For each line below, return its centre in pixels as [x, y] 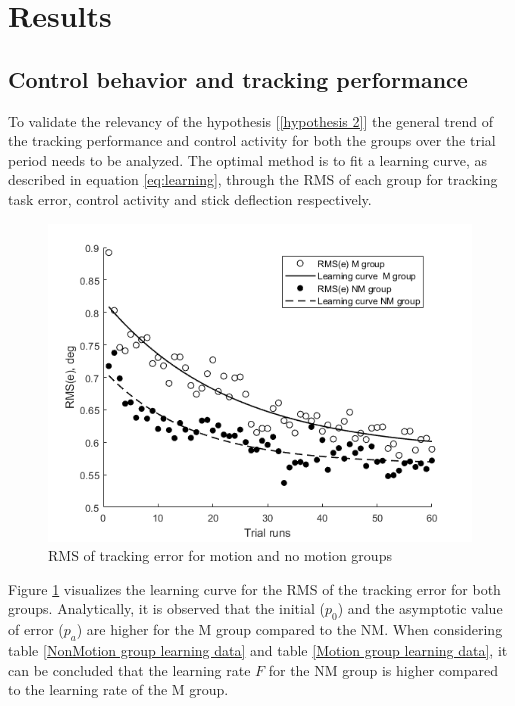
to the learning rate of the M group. [118, 689]
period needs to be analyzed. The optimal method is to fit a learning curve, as [248, 159]
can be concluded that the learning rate [129, 669]
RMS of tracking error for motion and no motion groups [220, 555]
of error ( [36, 629]
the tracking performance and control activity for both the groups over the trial [252, 140]
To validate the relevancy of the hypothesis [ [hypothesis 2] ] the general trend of [251, 120]
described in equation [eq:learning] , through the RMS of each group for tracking [253, 179]
